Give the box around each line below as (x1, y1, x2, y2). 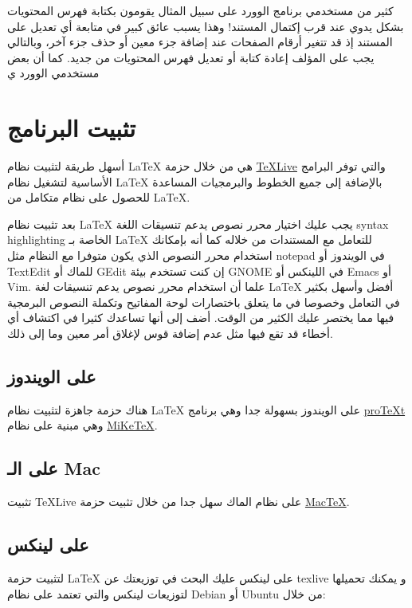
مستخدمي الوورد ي (7, 65, 100, 81)
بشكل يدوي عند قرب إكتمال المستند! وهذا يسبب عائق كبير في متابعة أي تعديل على (7, 18, 404, 34)
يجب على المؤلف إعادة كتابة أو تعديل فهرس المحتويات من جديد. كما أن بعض (7, 49, 375, 65)
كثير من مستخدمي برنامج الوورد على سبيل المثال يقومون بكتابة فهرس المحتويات (7, 2, 394, 18)
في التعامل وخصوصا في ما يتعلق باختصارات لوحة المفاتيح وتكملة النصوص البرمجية (7, 293, 400, 310)
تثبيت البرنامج (7, 112, 135, 144)
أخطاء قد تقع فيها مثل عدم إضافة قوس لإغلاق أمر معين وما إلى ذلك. (7, 325, 333, 342)
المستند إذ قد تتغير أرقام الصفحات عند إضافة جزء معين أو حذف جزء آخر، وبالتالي (7, 33, 393, 50)
